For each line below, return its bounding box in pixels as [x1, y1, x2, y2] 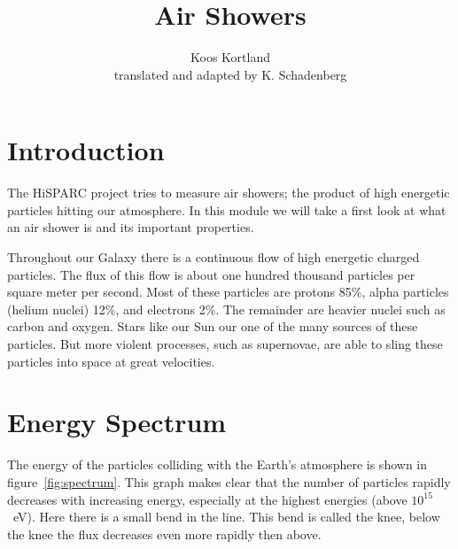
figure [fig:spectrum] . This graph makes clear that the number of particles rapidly [7, 472, 451, 491]
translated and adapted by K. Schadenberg [113, 65, 347, 83]
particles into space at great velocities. [7, 352, 215, 370]
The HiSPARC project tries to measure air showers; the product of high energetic [7, 183, 450, 202]
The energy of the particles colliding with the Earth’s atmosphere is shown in [7, 455, 428, 474]
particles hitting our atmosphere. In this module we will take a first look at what [7, 200, 446, 219]
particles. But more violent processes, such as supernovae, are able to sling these [7, 335, 443, 352]
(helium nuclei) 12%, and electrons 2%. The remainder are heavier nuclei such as [7, 299, 446, 318]
